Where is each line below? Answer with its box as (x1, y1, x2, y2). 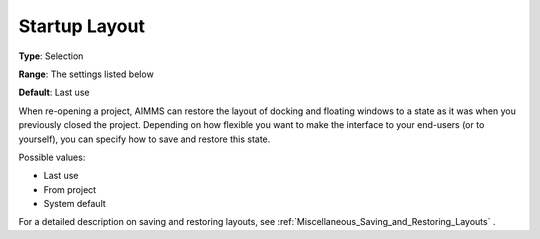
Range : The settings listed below (18, 68, 154, 80)
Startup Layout (18, 15, 145, 37)
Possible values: (18, 151, 86, 163)
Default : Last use (18, 86, 90, 99)
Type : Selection (18, 50, 84, 62)
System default (43, 198, 107, 210)
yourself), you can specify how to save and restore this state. (18, 133, 271, 145)
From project (43, 183, 97, 195)
